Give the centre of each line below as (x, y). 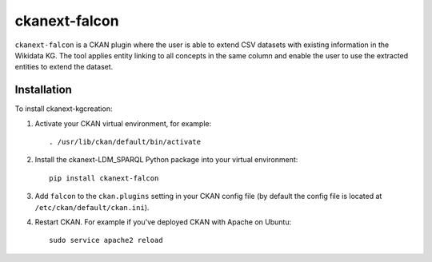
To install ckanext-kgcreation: (64, 109)
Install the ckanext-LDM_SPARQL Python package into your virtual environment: (166, 160)
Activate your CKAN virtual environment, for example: (123, 123)
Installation (43, 90)
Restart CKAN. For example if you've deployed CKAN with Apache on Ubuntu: (163, 222)
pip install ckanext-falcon (104, 178)
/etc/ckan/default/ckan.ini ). (92, 207)
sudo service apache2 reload (106, 240)
